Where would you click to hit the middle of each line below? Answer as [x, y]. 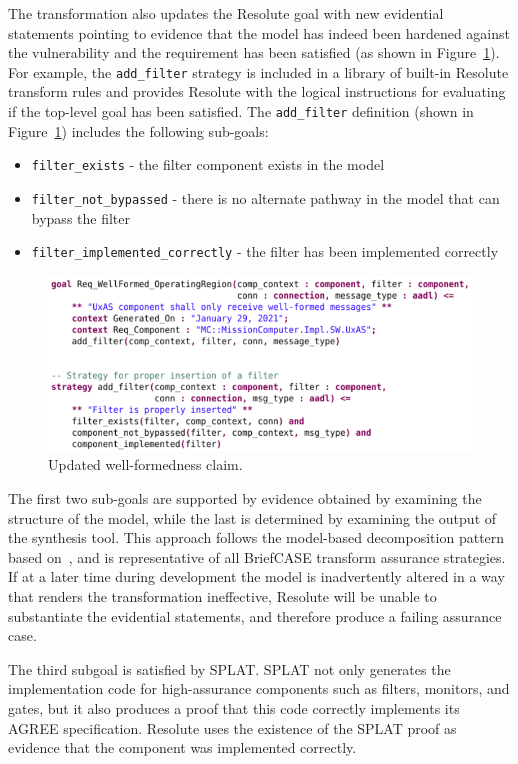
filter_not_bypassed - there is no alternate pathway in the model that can [265, 197]
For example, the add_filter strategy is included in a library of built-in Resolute [258, 71]
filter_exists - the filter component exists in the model [208, 164]
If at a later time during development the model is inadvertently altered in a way [256, 576]
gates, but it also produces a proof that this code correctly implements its [234, 707]
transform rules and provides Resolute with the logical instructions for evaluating [257, 91]
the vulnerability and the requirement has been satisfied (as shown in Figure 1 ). [254, 52]
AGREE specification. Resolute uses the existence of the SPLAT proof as [232, 727]
